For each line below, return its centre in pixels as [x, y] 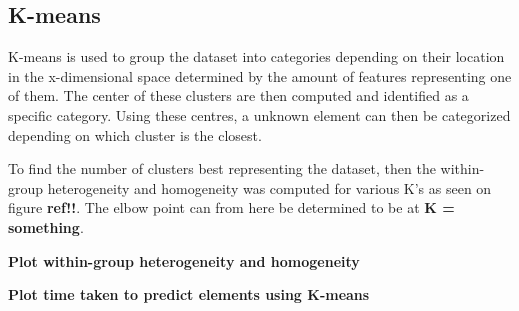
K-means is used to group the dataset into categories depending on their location [256, 56]
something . [46, 226]
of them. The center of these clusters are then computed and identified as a [238, 95]
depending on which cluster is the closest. [135, 134]
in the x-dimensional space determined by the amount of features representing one [260, 75]
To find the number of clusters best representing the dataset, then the [222, 168]
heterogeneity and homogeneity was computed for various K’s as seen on [269, 187]
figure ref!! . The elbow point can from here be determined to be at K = [231, 207]
